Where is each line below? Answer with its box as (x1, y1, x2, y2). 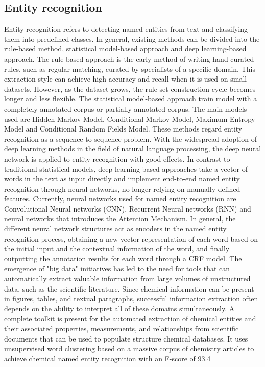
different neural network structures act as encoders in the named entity (4, 223, 227, 234)
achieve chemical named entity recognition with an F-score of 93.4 (4, 353, 211, 363)
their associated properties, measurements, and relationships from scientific (4, 323, 239, 334)
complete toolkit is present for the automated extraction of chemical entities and (4, 313, 256, 324)
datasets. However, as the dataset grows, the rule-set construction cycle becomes (4, 83, 256, 94)
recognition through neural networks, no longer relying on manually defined (4, 183, 240, 194)
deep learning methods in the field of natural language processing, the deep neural (4, 143, 261, 154)
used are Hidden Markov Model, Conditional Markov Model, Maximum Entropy (4, 113, 255, 124)
